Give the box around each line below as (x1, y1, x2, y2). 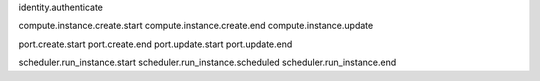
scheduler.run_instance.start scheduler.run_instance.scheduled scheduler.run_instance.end (18, 56, 397, 69)
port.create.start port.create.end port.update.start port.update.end (18, 38, 293, 50)
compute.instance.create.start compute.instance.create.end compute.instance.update (18, 20, 374, 32)
